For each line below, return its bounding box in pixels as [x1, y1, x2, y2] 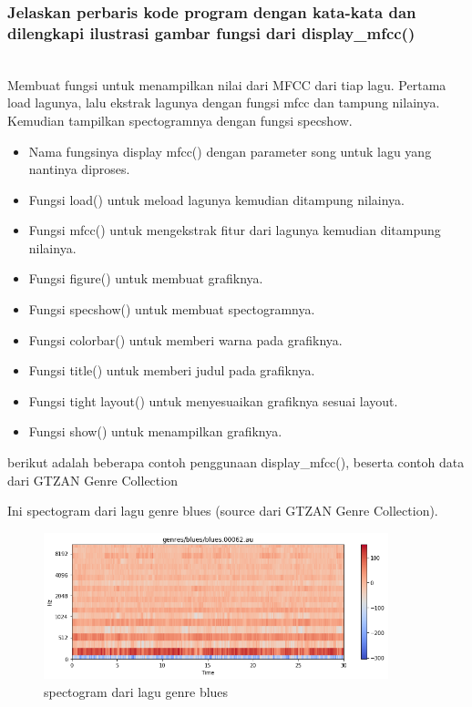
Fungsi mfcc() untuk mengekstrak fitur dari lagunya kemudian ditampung [28, 220, 441, 240]
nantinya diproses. [28, 159, 130, 179]
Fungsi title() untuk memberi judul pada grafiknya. [28, 361, 315, 380]
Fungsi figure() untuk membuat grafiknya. [28, 269, 263, 288]
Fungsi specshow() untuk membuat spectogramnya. [28, 300, 315, 319]
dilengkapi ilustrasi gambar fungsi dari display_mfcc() [7, 21, 416, 44]
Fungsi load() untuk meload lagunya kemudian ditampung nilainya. [28, 190, 405, 209]
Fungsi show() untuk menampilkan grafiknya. [28, 422, 282, 441]
